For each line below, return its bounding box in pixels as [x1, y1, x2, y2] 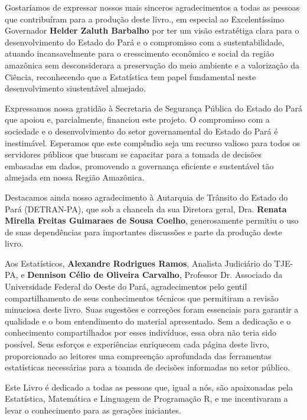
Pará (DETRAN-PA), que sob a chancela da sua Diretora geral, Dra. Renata [5, 202, 287, 215]
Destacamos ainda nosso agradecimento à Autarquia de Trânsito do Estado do [5, 191, 288, 203]
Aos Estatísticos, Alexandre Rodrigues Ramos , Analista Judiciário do [5, 257, 272, 269]
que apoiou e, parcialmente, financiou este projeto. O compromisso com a [5, 113, 270, 126]
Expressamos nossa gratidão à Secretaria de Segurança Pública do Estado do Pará [5, 101, 302, 114]
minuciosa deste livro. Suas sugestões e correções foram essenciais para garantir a [5, 303, 299, 316]
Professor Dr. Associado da [184, 268, 283, 281]
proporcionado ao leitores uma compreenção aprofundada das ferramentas [5, 349, 272, 362]
